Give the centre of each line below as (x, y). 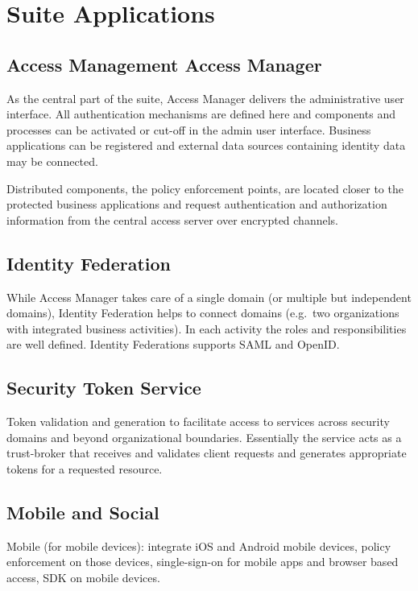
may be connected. (52, 161)
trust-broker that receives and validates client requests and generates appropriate (207, 453)
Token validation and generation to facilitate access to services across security (198, 422)
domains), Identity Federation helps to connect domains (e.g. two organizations (203, 313)
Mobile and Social (83, 512)
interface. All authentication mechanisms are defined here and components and (201, 114)
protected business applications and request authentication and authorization (197, 204)
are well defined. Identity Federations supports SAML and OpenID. (173, 344)
